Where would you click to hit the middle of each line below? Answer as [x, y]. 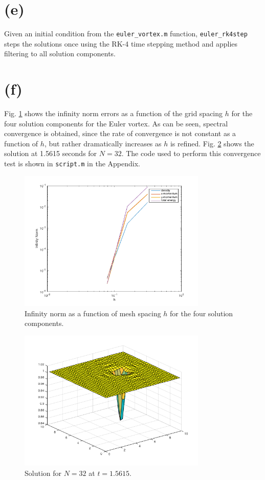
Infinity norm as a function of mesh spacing [93, 313]
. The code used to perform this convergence [191, 153]
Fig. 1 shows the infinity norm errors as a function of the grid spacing [114, 113]
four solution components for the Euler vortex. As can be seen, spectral [116, 123]
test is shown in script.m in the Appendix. [72, 163]
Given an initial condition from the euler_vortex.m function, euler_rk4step [126, 34]
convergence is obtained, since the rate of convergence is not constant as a [120, 133]
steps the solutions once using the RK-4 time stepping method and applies [121, 43]
